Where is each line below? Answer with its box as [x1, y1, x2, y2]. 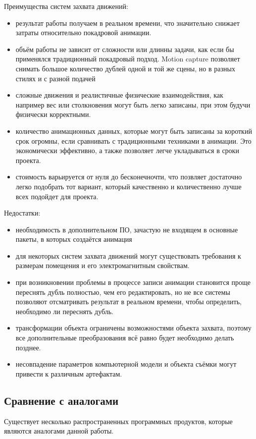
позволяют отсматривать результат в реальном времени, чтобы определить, [15, 296, 242, 307]
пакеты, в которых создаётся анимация [15, 234, 132, 244]
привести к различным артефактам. [15, 368, 122, 379]
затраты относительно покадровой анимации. [15, 27, 152, 38]
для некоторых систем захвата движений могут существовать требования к [15, 250, 241, 261]
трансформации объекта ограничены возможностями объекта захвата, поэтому [15, 323, 252, 333]
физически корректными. [15, 109, 91, 119]
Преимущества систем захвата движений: [4, 1, 128, 11]
